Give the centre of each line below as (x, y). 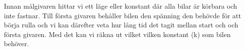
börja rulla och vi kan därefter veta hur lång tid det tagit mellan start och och (121, 25)
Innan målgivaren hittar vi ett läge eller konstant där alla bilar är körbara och (121, 6)
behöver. (17, 44)
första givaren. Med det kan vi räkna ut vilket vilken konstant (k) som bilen (117, 34)
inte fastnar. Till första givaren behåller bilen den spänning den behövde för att (122, 15)
